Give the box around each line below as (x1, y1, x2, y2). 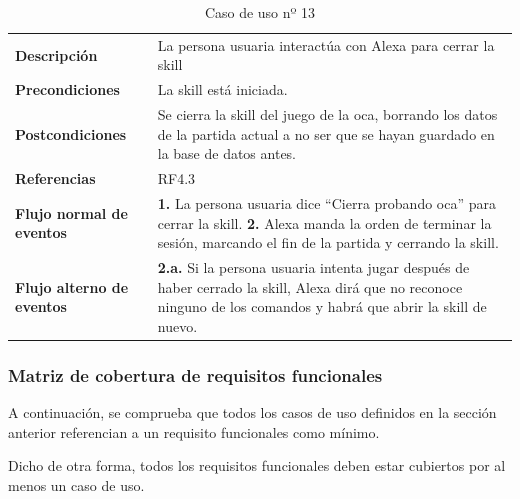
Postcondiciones (15, 123, 127, 144)
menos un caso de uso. (8, 474, 145, 495)
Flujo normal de (15, 202, 128, 223)
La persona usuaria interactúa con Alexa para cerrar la (157, 34, 495, 55)
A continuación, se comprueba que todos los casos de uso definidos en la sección (8, 402, 497, 423)
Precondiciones (15, 79, 120, 100)
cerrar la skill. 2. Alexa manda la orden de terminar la (157, 212, 492, 233)
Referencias (15, 168, 96, 189)
